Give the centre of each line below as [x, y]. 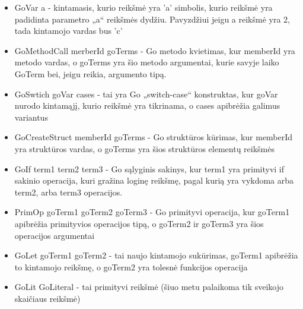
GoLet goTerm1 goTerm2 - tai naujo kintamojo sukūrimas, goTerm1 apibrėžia [156, 255]
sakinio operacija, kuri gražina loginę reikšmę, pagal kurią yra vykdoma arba [154, 180]
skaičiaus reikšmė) [47, 298]
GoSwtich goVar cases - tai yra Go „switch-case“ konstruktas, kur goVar [146, 94]
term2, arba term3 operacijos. [68, 192]
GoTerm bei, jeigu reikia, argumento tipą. [90, 73]
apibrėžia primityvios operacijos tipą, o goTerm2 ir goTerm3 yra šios [139, 223]
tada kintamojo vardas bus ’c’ [68, 31]
